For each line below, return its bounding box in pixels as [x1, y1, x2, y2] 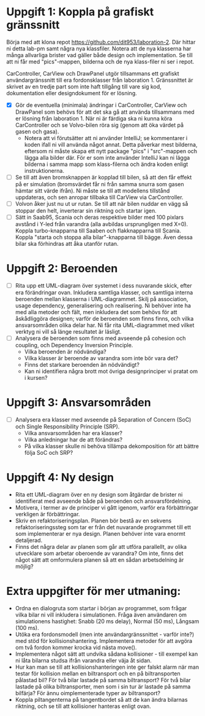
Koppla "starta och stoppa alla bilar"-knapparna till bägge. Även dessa [15, 234, 193, 241]
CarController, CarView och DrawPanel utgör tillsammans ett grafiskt [6, 69, 179, 77]
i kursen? [24, 374, 48, 382]
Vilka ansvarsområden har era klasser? [24, 430, 122, 437]
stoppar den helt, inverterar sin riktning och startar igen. [15, 207, 157, 214]
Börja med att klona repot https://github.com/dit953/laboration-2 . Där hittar [6, 38, 196, 45]
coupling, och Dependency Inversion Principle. [15, 342, 133, 349]
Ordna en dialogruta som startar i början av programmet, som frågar [15, 605, 187, 612]
